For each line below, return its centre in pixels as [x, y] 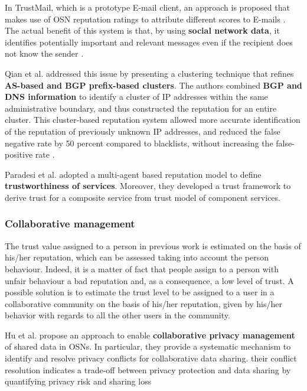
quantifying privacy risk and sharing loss [78, 381]
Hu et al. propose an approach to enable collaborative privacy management [150, 335]
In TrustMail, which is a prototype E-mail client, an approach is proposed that [147, 7]
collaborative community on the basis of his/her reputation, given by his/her [143, 303]
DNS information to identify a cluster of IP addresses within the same [136, 97]
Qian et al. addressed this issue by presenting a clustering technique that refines [149, 73]
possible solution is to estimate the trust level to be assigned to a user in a [140, 292]
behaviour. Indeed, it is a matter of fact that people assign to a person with [142, 268]
